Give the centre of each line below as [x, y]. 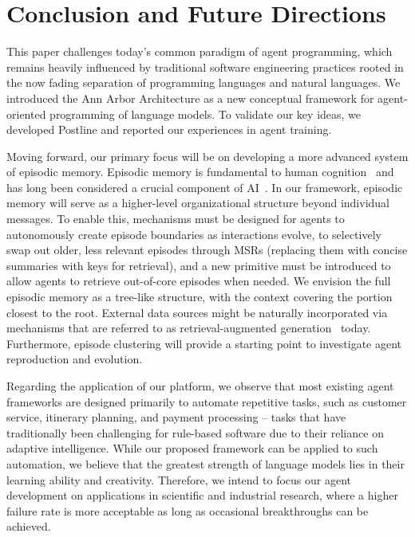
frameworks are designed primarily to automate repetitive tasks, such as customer [207, 401]
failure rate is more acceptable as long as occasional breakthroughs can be [188, 510]
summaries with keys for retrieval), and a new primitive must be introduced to [199, 265]
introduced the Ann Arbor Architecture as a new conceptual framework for [190, 98]
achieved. [29, 526]
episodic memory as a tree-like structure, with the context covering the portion [200, 297]
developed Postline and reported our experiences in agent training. [169, 129]
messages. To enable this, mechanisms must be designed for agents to [176, 219]
